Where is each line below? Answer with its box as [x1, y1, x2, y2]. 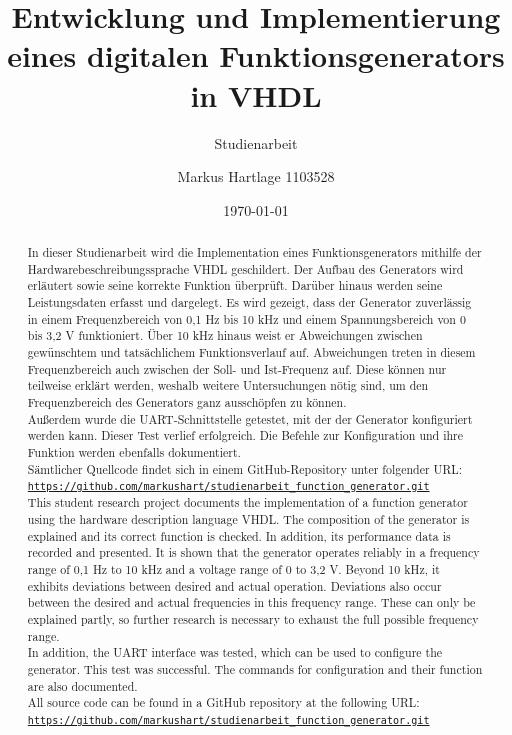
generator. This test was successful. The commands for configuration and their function [27, 660, 483, 677]
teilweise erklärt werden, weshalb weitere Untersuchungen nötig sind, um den [27, 377, 429, 394]
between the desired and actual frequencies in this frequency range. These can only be [27, 594, 476, 611]
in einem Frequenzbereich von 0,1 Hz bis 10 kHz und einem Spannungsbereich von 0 [27, 310, 466, 327]
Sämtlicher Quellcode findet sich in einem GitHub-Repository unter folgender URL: [27, 460, 463, 477]
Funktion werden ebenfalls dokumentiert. [27, 443, 241, 460]
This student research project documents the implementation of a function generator [27, 494, 468, 511]
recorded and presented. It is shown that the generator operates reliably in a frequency [27, 544, 480, 561]
